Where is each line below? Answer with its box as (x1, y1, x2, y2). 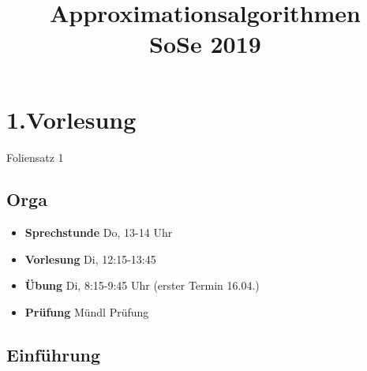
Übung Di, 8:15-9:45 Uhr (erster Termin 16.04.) (24, 277, 260, 294)
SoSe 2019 (149, 28, 261, 60)
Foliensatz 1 (6, 148, 64, 165)
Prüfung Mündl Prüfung (24, 304, 149, 320)
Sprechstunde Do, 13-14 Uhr (24, 224, 173, 241)
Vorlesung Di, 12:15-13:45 (24, 250, 156, 267)
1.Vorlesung (6, 103, 137, 135)
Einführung (6, 343, 101, 367)
